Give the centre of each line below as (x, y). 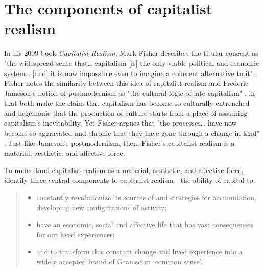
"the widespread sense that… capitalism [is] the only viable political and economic (132, 63)
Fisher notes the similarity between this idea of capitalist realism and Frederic (126, 83)
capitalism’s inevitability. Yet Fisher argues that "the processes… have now (121, 123)
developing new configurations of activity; (102, 207)
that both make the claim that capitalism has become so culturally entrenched (127, 103)
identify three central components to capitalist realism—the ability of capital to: (130, 180)
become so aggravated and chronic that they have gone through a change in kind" (132, 133)
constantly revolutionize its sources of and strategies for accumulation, (146, 197)
